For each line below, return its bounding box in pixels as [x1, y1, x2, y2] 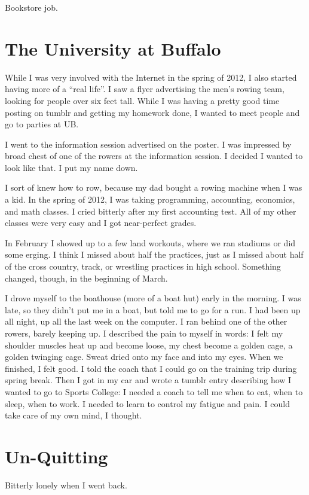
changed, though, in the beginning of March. [5, 271, 168, 284]
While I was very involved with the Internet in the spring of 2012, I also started [5, 71, 297, 83]
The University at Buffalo [5, 36, 221, 60]
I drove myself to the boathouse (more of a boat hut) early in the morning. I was [5, 292, 301, 304]
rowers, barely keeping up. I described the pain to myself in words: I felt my [5, 327, 283, 339]
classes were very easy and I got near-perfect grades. [5, 216, 197, 229]
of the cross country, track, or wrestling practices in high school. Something [5, 260, 281, 273]
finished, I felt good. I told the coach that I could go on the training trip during [5, 362, 297, 374]
